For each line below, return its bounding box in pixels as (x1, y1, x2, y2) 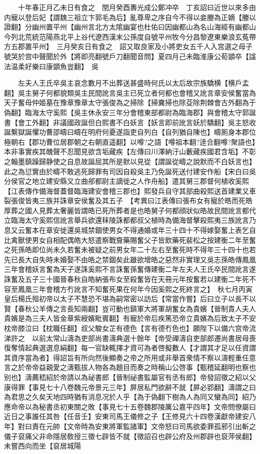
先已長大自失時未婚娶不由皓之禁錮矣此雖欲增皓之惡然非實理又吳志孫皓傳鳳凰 (4, 254, 256, 264)
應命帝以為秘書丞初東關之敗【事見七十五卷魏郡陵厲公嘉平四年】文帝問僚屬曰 (4, 401, 256, 411)
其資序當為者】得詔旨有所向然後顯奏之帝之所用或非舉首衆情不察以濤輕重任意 (4, 352, 256, 362)
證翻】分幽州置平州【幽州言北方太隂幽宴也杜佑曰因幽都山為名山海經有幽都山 (4, 22, 256, 32)
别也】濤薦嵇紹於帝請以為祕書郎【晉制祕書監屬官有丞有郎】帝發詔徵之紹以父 (4, 371, 256, 382)
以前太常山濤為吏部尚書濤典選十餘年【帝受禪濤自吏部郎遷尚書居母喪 (31, 332, 256, 343)
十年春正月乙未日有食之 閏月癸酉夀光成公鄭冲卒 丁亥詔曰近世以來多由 (17, 2, 256, 12)
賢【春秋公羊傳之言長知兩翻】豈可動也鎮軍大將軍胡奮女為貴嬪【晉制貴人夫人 (4, 303, 256, 313)
